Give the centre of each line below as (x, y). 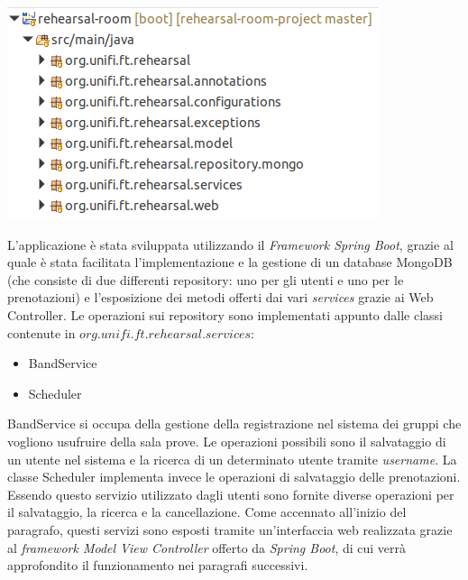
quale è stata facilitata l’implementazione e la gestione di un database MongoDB (230, 262)
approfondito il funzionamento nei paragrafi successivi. (158, 565)
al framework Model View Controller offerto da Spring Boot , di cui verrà (207, 547)
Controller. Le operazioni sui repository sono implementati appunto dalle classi (225, 314)
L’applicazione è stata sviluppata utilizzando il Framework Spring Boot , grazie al (230, 244)
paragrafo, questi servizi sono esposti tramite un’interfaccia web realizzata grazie (230, 529)
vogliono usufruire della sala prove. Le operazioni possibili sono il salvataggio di (227, 441)
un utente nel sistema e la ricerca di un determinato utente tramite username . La (232, 459)
